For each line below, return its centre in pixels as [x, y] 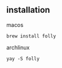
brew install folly [31, 36]
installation [28, 10]
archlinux [18, 47]
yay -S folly [23, 59]
